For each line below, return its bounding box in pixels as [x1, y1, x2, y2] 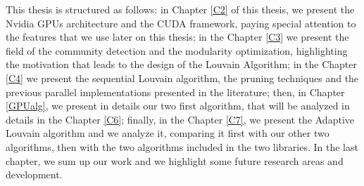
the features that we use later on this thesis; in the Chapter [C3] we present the [6, 29, 349, 44]
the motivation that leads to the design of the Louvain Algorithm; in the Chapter [6, 57, 358, 72]
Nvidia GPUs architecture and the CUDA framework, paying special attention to [6, 15, 356, 30]
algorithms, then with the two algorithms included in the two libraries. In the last [6, 139, 358, 154]
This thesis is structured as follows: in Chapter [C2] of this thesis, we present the [6, 2, 355, 16]
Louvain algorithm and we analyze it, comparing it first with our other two [6, 126, 330, 140]
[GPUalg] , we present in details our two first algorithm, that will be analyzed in [6, 98, 350, 113]
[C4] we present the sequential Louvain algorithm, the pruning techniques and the [6, 70, 359, 85]
